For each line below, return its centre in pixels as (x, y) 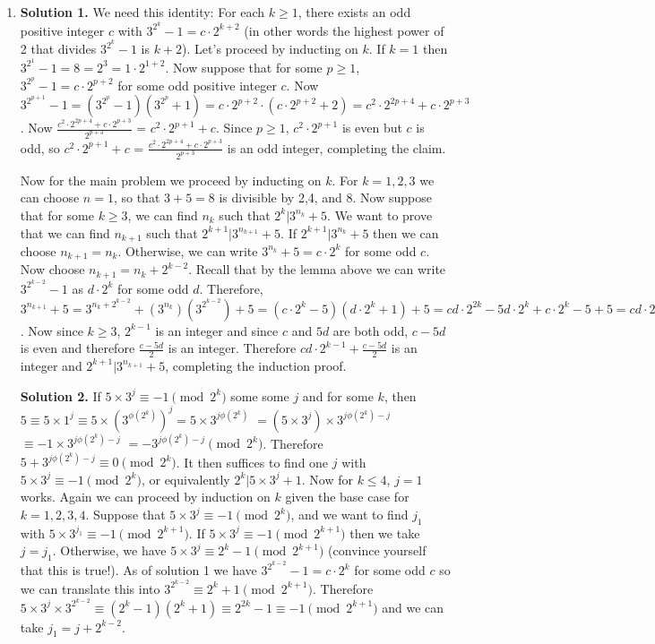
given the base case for (347, 497)
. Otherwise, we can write (188, 250)
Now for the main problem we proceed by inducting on (171, 180)
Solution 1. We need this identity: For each (142, 12)
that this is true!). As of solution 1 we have (138, 570)
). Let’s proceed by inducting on (270, 49)
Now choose (52, 269)
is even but (372, 128)
